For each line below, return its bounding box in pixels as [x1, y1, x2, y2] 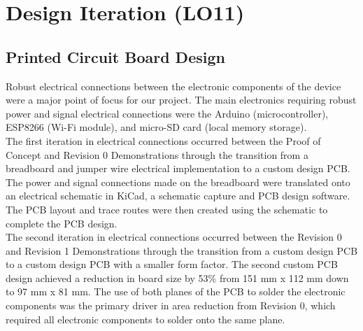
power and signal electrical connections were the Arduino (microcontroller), [6, 106, 329, 120]
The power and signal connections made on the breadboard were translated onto [6, 174, 350, 189]
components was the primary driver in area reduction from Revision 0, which [6, 298, 336, 313]
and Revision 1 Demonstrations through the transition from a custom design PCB [6, 243, 358, 258]
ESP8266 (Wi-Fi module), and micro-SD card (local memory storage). [6, 120, 307, 134]
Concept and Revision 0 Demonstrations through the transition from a [6, 147, 308, 162]
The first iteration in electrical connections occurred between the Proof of [6, 133, 321, 148]
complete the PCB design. [6, 216, 118, 230]
